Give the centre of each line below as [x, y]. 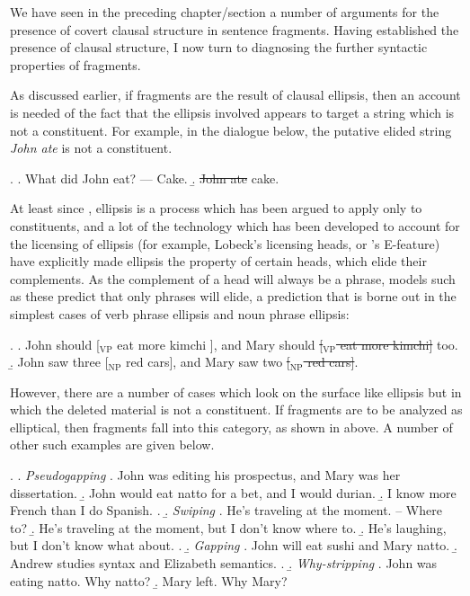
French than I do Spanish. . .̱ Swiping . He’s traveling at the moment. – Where [226, 510]
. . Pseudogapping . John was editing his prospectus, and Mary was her [205, 475]
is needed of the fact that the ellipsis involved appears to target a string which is [232, 112]
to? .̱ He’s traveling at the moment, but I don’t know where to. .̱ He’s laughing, [228, 527]
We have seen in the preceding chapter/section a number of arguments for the [225, 12]
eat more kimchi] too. [399, 344]
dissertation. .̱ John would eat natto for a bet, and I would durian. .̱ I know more [233, 492]
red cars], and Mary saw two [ [208, 362]
